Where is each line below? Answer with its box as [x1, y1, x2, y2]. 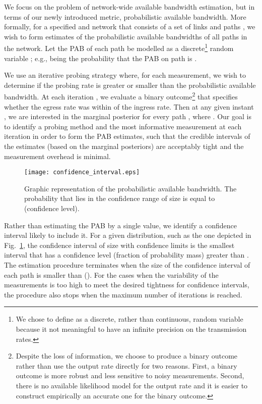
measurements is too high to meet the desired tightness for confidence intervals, [4, 279, 249, 290]
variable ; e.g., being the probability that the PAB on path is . [4, 53, 197, 63]
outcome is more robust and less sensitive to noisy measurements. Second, [16, 370, 244, 381]
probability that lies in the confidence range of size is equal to [24, 193, 215, 204]
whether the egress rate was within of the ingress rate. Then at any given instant [4, 101, 254, 112]
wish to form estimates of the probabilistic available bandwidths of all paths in [4, 31, 247, 41]
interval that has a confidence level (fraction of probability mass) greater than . [4, 249, 249, 260]
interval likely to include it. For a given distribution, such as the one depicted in [4, 230, 251, 240]
